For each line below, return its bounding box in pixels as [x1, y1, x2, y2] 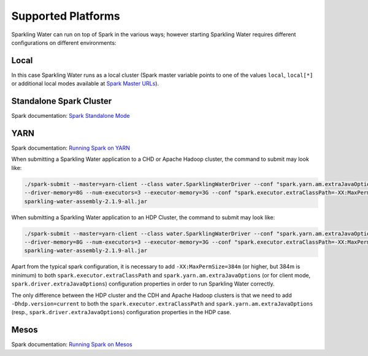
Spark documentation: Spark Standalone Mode [11, 112, 130, 120]
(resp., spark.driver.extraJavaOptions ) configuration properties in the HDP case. [11, 309, 231, 316]
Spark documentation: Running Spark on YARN [11, 144, 130, 152]
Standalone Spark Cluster [11, 96, 112, 107]
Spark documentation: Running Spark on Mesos [11, 341, 132, 348]
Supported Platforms [11, 9, 121, 23]
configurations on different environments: [11, 39, 117, 46]
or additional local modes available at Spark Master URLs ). [11, 80, 159, 87]
